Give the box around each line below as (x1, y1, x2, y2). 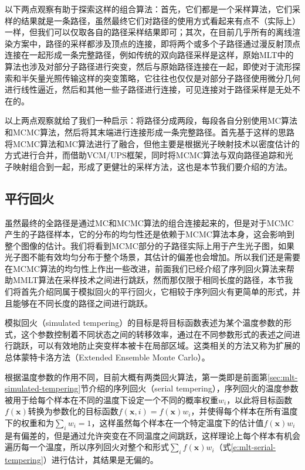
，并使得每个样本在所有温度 (191, 405, 298, 417)
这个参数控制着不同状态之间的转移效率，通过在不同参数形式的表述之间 (21, 328, 292, 340)
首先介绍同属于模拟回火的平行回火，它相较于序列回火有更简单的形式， (21, 285, 292, 298)
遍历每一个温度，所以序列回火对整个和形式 (5, 441, 169, 453)
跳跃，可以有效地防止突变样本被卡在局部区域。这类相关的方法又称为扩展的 (12, 339, 300, 352)
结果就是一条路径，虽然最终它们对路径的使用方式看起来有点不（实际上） (21, 14, 300, 26)
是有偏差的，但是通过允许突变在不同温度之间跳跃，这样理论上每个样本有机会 (5, 429, 300, 441)
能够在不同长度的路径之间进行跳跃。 (12, 297, 152, 309)
